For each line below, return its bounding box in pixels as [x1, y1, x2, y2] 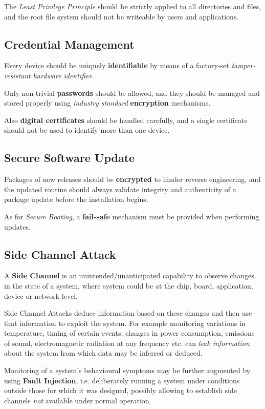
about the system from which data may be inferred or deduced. [4, 347, 203, 358]
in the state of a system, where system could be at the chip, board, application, [4, 280, 253, 291]
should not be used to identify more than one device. [4, 125, 170, 135]
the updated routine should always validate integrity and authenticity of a [4, 183, 236, 194]
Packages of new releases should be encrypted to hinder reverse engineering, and [4, 174, 261, 185]
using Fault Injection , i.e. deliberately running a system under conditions [4, 375, 240, 385]
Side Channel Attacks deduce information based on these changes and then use [4, 308, 252, 318]
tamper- [231, 60, 256, 71]
